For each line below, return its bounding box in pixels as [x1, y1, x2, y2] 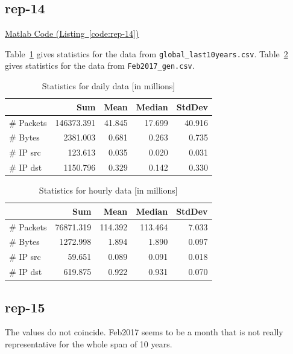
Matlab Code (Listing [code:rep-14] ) [5, 27, 139, 40]
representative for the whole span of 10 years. [5, 338, 172, 350]
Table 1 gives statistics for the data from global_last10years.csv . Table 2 [5, 47, 288, 60]
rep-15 [5, 297, 45, 316]
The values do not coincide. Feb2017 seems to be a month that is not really [5, 326, 283, 338]
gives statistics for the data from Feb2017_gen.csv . [5, 59, 195, 72]
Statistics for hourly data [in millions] [39, 184, 178, 197]
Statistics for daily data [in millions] [42, 80, 175, 92]
